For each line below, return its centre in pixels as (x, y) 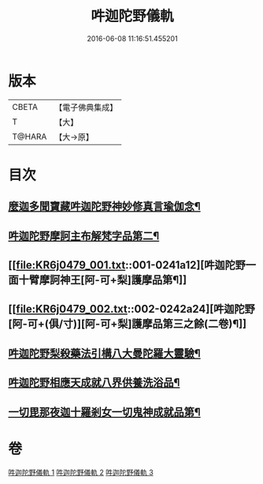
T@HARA (30, 137)
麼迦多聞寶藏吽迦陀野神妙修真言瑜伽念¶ (104, 206)
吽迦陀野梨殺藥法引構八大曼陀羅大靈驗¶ (104, 353)
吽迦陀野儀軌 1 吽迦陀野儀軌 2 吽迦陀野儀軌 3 (81, 472)
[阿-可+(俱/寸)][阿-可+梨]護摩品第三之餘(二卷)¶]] (128, 324)
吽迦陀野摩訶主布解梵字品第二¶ (84, 236)
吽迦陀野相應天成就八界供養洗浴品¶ (94, 383)
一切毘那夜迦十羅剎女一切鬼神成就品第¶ (104, 412)
